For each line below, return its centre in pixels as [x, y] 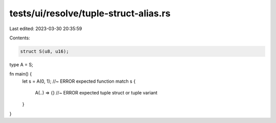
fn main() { [21, 74]
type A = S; [21, 64]
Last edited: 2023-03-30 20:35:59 [46, 29]
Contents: [20, 38]
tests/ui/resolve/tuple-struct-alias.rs [90, 13]
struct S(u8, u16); [44, 51]
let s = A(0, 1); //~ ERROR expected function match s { [79, 81]
